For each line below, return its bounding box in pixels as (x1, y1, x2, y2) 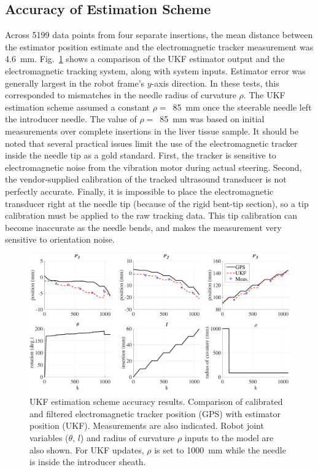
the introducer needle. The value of (5, 112, 137, 125)
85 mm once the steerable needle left (173, 100, 312, 113)
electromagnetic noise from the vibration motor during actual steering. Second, (5, 160, 302, 173)
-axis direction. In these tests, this (151, 76, 279, 89)
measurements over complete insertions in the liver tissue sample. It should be (5, 124, 299, 137)
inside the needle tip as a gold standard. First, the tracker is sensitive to (5, 149, 276, 162)
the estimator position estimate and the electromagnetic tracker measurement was (5, 40, 314, 53)
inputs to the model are (184, 431, 274, 444)
